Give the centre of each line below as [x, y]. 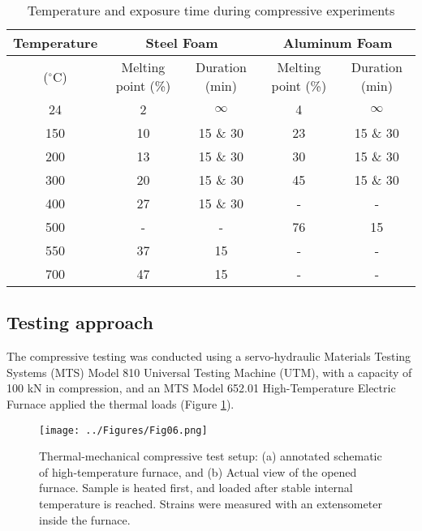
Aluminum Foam [338, 43]
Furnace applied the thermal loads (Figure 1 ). [121, 403]
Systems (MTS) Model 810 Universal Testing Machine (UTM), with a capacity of [209, 372]
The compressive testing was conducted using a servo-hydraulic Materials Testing [209, 356]
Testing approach [80, 322]
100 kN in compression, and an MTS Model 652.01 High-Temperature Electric [201, 388]
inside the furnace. [85, 519]
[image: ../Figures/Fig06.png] [123, 430]
